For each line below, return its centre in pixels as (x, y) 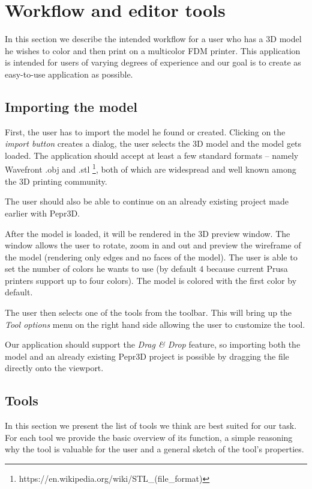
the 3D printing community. (56, 181)
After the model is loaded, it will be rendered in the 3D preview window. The (148, 233)
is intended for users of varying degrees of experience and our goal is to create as (153, 62)
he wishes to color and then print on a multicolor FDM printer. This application (153, 50)
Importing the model (71, 106)
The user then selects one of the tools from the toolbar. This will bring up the (148, 312)
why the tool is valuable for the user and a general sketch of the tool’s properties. (154, 449)
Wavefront (24, 169)
